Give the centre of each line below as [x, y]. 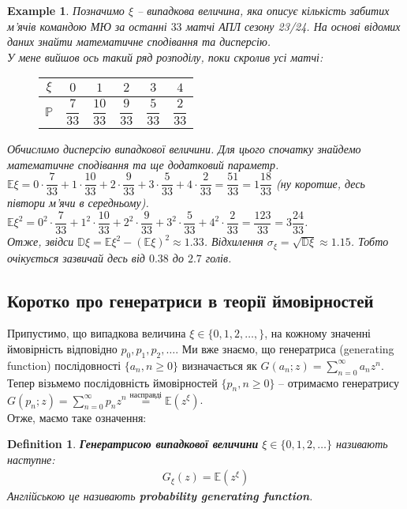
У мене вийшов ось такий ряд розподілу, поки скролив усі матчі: [165, 57]
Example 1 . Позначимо [66, 10]
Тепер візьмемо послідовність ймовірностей [112, 382]
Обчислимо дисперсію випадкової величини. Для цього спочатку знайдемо [184, 149]
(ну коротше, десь [320, 183]
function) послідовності [64, 365]
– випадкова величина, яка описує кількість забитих [263, 10]
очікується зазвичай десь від [76, 257]
